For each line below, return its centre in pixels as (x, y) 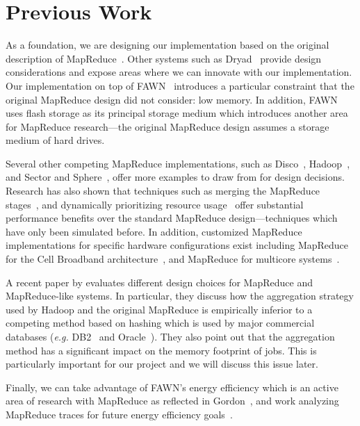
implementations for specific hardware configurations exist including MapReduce (177, 245)
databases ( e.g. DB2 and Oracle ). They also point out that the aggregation (170, 336)
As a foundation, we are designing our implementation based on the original (167, 45)
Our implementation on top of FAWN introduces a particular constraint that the (180, 85)
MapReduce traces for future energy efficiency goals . (119, 414)
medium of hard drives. (55, 140)
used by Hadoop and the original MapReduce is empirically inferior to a (159, 309)
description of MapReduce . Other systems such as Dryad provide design (164, 58)
